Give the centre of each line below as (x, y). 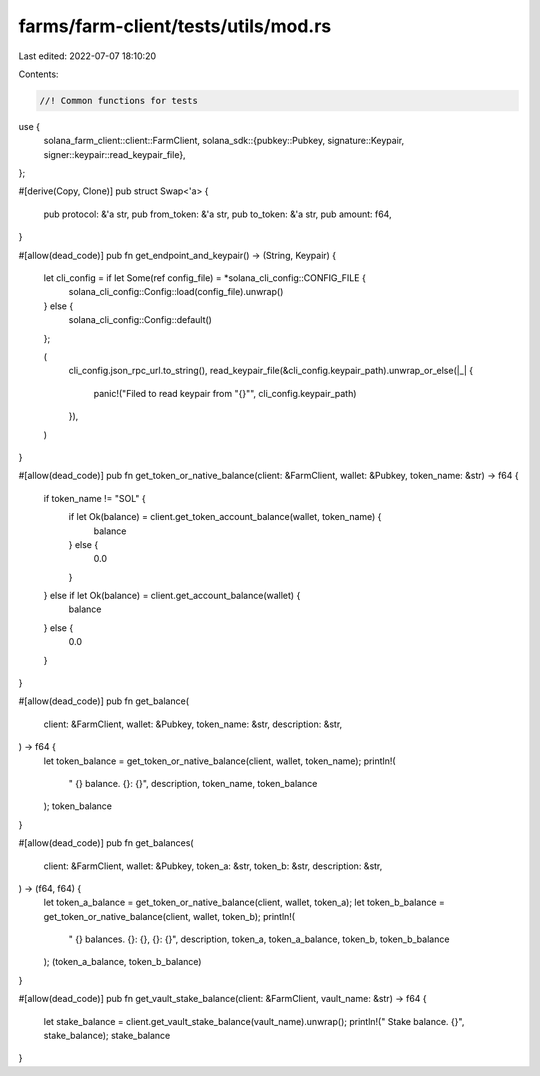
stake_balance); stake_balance (107, 1036)
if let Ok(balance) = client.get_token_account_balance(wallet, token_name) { (225, 517)
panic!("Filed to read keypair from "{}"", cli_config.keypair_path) (225, 393)
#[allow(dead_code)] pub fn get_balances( (106, 843)
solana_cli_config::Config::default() (140, 320)
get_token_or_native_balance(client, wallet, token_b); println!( (169, 916)
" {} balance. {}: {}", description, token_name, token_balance (193, 783)
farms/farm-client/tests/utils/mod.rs (175, 26)
